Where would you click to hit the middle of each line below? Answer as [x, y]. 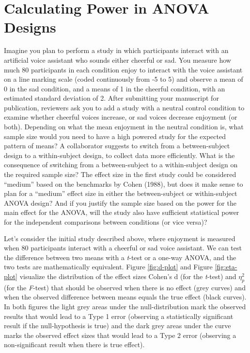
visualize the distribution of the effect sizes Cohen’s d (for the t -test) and [128, 276]
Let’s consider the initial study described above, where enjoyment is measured [120, 238]
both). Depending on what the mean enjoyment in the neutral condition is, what [124, 127]
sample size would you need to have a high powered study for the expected [115, 136]
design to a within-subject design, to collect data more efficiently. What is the [119, 155]
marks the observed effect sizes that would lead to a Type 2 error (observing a [120, 335]
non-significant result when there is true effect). [74, 344]
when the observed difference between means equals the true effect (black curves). [125, 297]
